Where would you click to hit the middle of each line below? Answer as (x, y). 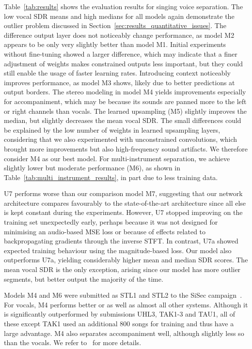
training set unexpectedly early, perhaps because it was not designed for (111, 222)
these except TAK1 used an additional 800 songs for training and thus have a (119, 323)
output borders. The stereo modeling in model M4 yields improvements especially (125, 92)
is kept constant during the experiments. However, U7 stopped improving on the (123, 212)
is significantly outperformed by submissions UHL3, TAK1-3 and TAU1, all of (120, 314)
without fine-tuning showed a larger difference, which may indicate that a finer (121, 53)
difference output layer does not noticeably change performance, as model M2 (119, 35)
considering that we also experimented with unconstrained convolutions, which (121, 139)
